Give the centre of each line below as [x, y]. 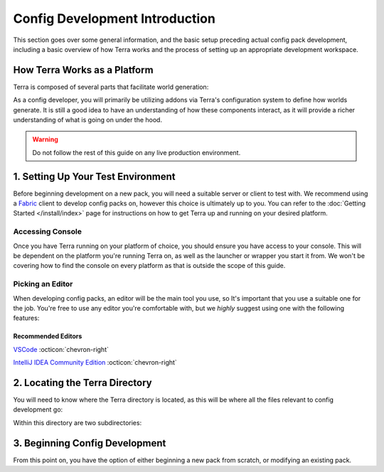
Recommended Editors [48, 336]
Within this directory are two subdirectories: [78, 422]
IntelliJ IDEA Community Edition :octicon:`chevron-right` [95, 363]
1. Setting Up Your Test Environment [94, 177]
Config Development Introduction [114, 18]
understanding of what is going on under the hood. [88, 120]
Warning [45, 139]
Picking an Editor [43, 284]
